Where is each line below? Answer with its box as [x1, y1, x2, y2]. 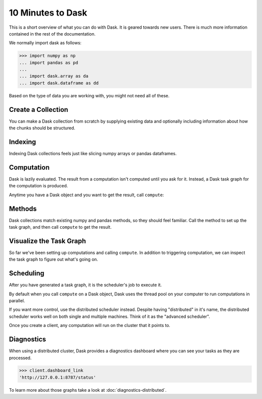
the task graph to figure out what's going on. [9, 256, 98, 262]
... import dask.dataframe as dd [19, 80, 99, 86]
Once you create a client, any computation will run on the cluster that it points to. [9, 323, 171, 328]
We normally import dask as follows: [9, 40, 82, 46]
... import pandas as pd [19, 60, 79, 65]
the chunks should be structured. [9, 125, 75, 131]
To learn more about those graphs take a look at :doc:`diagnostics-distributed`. [9, 387, 167, 393]
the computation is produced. [9, 183, 68, 189]
